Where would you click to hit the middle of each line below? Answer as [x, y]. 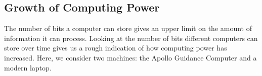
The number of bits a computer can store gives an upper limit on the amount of [128, 28]
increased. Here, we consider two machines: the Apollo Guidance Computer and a [130, 57]
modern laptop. [28, 67]
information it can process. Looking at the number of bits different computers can [131, 38]
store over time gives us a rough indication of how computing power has [116, 48]
